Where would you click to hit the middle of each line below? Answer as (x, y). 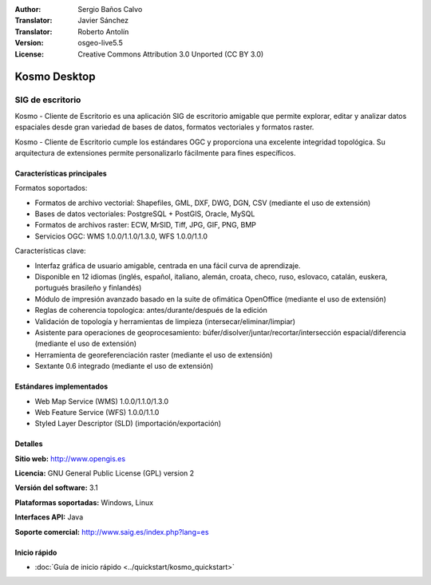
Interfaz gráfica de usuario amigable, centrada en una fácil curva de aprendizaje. (168, 265)
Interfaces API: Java (49, 517)
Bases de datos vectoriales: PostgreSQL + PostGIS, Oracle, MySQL (145, 214)
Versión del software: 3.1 (57, 488)
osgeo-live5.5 (100, 43)
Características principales (61, 173)
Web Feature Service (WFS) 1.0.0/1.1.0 (97, 412)
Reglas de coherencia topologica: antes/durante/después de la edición (151, 310)
